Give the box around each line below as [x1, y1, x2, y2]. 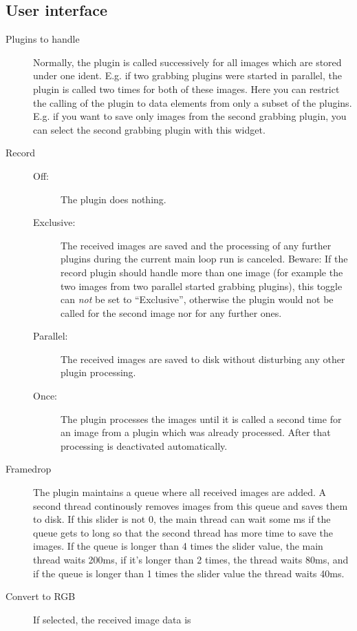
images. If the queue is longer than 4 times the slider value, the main [33, 539, 323, 553]
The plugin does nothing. [61, 192, 166, 206]
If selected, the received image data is [33, 612, 191, 626]
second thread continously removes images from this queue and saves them [33, 498, 348, 513]
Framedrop [6, 462, 52, 476]
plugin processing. [61, 365, 136, 380]
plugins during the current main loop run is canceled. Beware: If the [61, 251, 348, 266]
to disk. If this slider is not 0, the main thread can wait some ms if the [33, 512, 331, 526]
